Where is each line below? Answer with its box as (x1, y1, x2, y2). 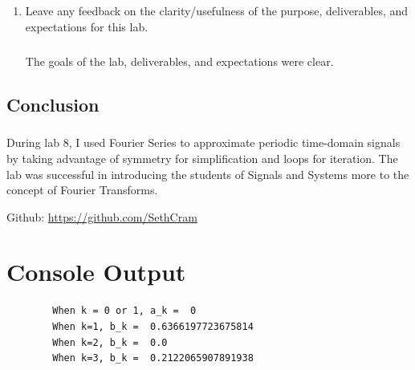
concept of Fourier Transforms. (6, 181, 158, 198)
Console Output (6, 255, 186, 288)
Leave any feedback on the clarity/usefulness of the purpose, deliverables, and (25, 2, 409, 18)
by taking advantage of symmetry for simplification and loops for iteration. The (6, 149, 398, 166)
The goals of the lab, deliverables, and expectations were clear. (25, 52, 334, 69)
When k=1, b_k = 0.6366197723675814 (52, 321, 254, 332)
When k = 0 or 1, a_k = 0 (52, 305, 197, 317)
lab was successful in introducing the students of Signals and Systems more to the (6, 165, 409, 182)
